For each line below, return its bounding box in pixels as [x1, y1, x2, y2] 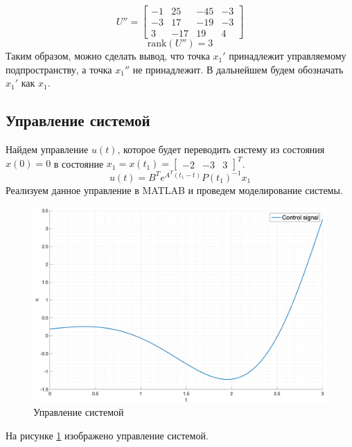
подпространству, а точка [6, 62, 112, 76]
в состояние [53, 156, 104, 170]
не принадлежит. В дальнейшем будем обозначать [132, 62, 344, 76]
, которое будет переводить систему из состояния [117, 142, 325, 157]
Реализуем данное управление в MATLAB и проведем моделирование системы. [6, 182, 343, 197]
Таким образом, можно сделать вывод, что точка [6, 49, 210, 63]
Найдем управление [6, 142, 89, 157]
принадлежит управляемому [229, 49, 346, 63]
